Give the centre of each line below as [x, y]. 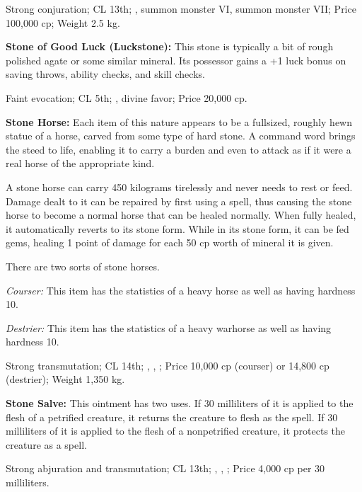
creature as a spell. [46, 444]
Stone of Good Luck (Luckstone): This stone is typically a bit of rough [170, 46]
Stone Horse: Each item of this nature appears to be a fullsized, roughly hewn [179, 121]
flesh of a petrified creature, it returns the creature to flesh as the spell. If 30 [172, 417]
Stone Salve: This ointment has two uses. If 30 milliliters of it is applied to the [180, 403]
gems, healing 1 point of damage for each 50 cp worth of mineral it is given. [170, 242]
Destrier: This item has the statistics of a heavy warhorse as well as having [169, 327]
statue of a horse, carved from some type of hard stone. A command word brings [181, 136]
